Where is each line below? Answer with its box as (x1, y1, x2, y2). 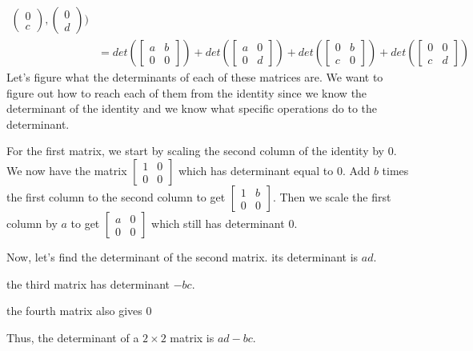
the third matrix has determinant (6, 275, 170, 292)
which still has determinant (151, 215, 285, 232)
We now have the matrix (6, 162, 127, 179)
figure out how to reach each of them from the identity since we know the (6, 84, 367, 101)
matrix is (170, 329, 214, 345)
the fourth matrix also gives (6, 302, 142, 319)
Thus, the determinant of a (6, 329, 139, 345)
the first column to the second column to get (6, 189, 226, 205)
